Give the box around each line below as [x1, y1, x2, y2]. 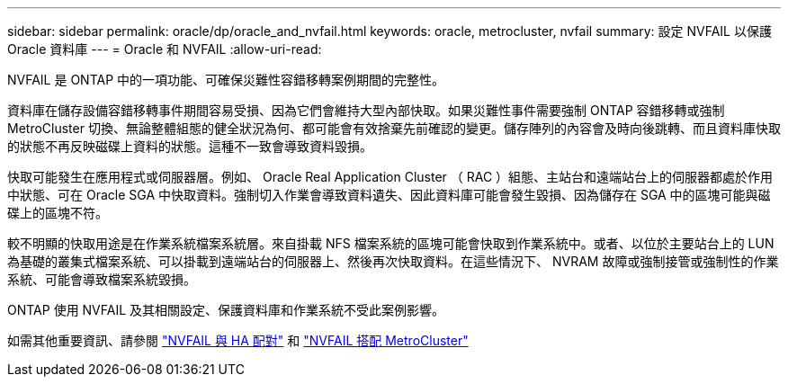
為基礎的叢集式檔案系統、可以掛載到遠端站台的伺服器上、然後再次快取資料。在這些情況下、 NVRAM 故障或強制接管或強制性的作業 [7, 254, 779, 269]
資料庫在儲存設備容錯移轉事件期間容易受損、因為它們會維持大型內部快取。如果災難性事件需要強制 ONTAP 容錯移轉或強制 [7, 103, 725, 118]
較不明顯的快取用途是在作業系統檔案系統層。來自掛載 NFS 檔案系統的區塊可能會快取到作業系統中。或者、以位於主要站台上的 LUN [7, 236, 775, 251]
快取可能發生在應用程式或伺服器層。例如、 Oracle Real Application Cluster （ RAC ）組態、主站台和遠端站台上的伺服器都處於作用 [7, 169, 774, 184]
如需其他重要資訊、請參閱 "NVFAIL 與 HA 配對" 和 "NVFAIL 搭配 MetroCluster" [7, 333, 469, 348]
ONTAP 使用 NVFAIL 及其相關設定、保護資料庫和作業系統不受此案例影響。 [7, 302, 445, 317]
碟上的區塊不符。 [7, 205, 108, 220]
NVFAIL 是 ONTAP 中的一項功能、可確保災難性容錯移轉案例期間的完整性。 [7, 72, 445, 87]
